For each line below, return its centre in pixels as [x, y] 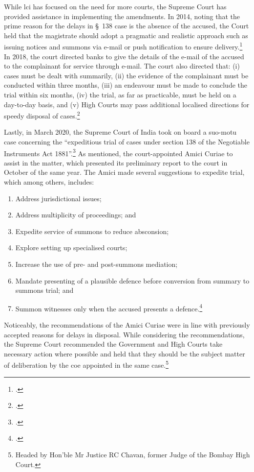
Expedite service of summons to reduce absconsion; [92, 231]
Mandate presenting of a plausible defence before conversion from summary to [132, 280]
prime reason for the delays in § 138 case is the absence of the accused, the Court [127, 26]
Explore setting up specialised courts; [71, 248]
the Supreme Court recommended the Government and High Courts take [113, 344]
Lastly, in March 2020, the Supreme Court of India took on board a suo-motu [120, 132]
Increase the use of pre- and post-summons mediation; [96, 264]
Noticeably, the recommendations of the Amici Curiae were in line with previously [127, 325]
